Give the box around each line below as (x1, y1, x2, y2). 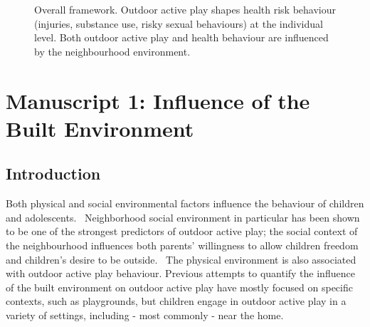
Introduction (6, 162, 101, 185)
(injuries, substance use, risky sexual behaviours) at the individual (34, 16, 323, 31)
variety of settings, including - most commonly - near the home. (6, 307, 284, 322)
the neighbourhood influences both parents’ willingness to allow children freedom (6, 237, 359, 252)
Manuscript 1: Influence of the (6, 85, 310, 115)
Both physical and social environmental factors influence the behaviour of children (6, 196, 364, 211)
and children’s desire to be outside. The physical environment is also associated (6, 251, 356, 266)
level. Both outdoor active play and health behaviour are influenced (34, 30, 329, 45)
